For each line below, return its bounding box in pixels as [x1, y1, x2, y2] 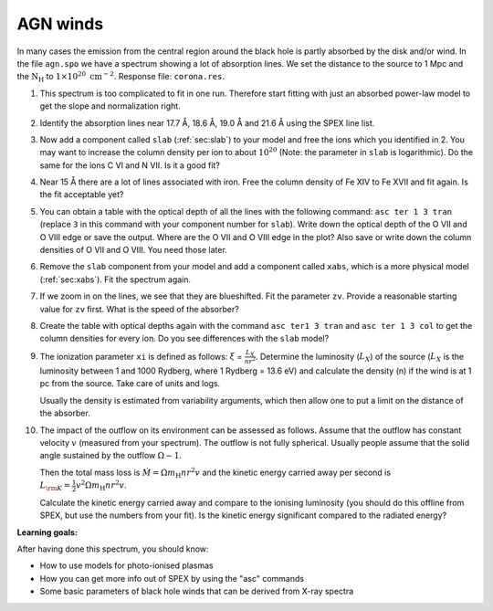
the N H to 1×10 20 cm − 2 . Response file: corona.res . [16, 69, 226, 84]
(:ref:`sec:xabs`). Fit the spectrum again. [39, 274, 192, 285]
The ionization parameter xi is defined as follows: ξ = [39, 351, 243, 362]
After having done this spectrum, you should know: [16, 543, 209, 554]
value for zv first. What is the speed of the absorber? [39, 303, 239, 314]
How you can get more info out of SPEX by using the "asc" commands [39, 573, 305, 584]
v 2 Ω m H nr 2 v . [76, 479, 127, 492]
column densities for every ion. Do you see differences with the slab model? [39, 333, 330, 344]
